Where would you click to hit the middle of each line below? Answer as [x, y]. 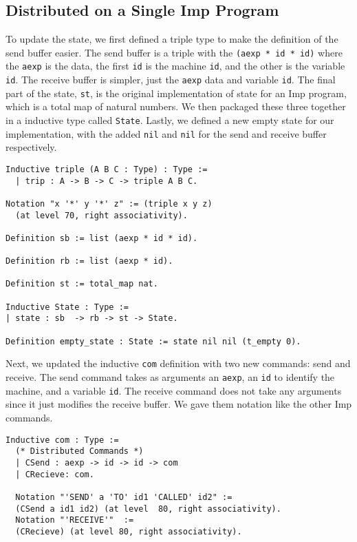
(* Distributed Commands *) [79, 451]
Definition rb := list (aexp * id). [89, 261]
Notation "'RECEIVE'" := [75, 520]
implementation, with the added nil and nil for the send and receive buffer [166, 133]
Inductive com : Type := [62, 440]
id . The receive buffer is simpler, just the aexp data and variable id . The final [171, 80]
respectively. [31, 147]
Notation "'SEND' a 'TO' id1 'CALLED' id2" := [124, 497]
